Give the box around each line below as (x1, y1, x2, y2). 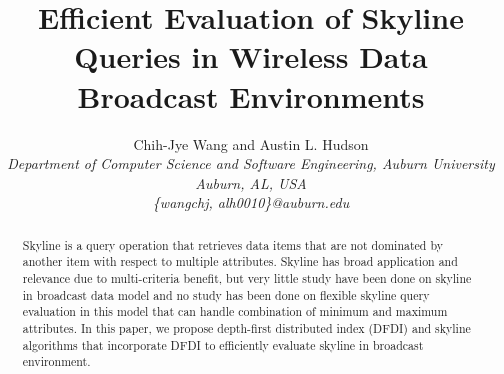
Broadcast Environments (77, 75, 425, 116)
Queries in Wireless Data (74, 36, 428, 77)
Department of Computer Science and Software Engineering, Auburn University (7, 153, 495, 174)
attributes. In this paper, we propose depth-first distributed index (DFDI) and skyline (22, 319, 471, 336)
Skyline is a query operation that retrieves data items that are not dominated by (22, 236, 443, 253)
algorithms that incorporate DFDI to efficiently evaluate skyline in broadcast (22, 336, 424, 353)
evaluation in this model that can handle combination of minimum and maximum (22, 303, 448, 320)
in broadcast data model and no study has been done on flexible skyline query (22, 286, 430, 303)
